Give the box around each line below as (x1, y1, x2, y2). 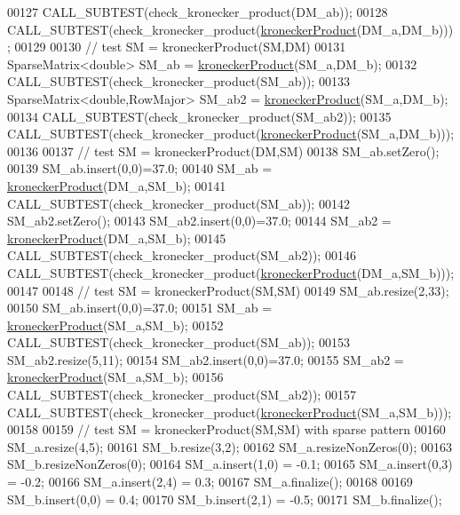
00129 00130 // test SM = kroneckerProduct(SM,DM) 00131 (14, 37, 346, 56)
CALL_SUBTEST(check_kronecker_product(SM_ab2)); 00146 (7, 246, 356, 265)
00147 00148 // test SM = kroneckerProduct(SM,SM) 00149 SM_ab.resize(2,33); (7, 281, 449, 299)
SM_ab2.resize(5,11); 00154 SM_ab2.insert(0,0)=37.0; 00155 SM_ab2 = (7, 350, 404, 368)
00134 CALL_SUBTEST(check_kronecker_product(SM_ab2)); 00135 (7, 107, 392, 125)
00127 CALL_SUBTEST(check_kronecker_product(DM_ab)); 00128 (7, 3, 388, 20)
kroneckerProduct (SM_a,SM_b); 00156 (7, 368, 224, 386)
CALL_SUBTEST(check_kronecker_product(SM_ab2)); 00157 (7, 385, 356, 404)
